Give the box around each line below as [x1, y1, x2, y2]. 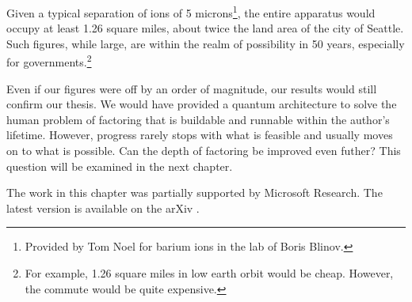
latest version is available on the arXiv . [6, 199, 200, 216]
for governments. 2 [6, 51, 92, 70]
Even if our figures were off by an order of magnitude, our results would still [6, 80, 377, 96]
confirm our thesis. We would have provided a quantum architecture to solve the [6, 96, 397, 112]
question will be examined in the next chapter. [6, 157, 233, 174]
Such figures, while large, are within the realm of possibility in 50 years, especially [6, 35, 405, 51]
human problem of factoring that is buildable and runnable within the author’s [6, 111, 390, 127]
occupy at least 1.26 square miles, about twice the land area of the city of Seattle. [6, 20, 404, 36]
